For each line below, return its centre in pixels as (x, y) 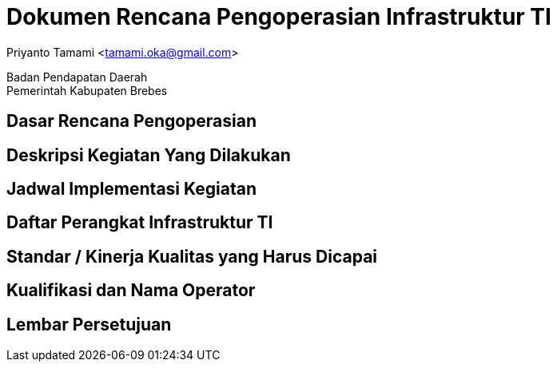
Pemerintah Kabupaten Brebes (87, 90)
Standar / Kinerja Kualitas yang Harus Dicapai (192, 256)
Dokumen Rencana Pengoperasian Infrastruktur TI (279, 17)
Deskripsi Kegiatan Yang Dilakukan (149, 155)
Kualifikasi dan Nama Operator (131, 291)
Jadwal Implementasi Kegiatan (132, 189)
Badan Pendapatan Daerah (77, 77)
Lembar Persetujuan (89, 324)
